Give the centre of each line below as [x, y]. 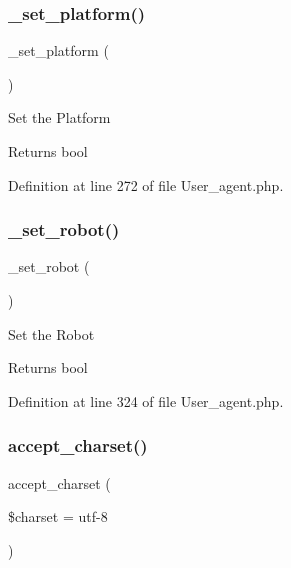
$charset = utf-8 [58, 516]
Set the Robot [51, 333]
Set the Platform [59, 117]
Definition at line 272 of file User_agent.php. [146, 184]
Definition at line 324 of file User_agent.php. [146, 400]
